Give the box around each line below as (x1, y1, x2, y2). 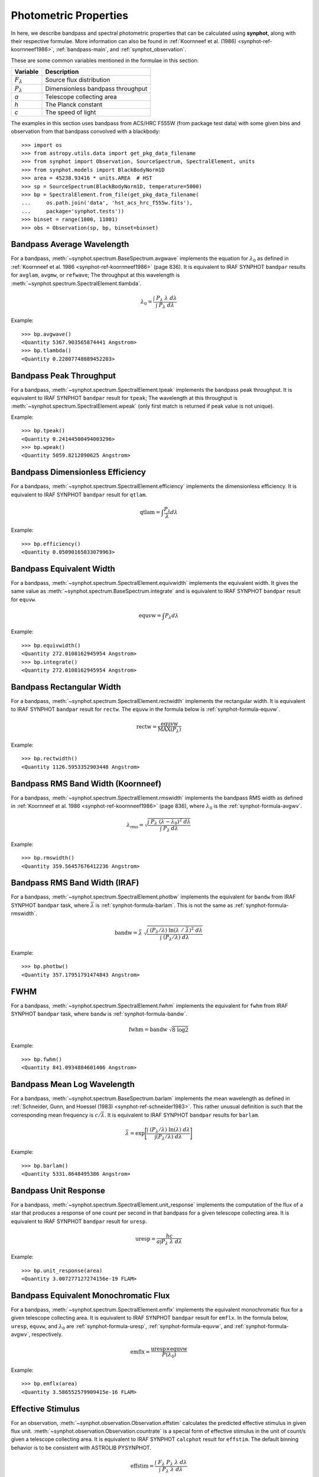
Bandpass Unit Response (11, 1185, 106, 1196)
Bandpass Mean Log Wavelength (11, 1079, 135, 1089)
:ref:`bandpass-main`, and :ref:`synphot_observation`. (56, 46, 186, 53)
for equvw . (11, 596, 37, 603)
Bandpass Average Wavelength (11, 239, 129, 249)
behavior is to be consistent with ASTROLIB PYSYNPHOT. (11, 1444, 152, 1451)
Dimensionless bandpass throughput (45, 84, 148, 93)
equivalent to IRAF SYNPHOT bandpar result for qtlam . (11, 491, 147, 498)
